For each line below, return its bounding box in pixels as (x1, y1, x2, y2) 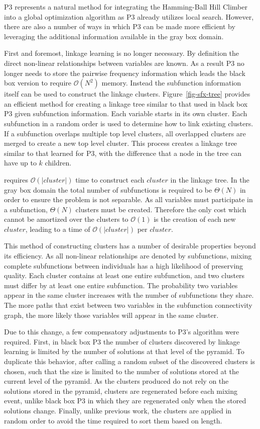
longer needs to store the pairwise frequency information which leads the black (4, 67, 245, 78)
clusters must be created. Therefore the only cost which (75, 204, 246, 214)
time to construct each (75, 174, 145, 185)
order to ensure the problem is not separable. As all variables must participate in (4, 194, 253, 205)
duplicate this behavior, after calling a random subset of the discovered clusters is (4, 356, 255, 366)
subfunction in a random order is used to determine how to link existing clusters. (4, 118, 253, 128)
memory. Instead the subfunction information (101, 77, 241, 88)
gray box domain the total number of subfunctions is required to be (4, 184, 212, 195)
